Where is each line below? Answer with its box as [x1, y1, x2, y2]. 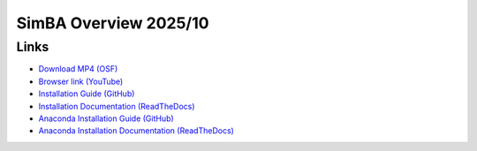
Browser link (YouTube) [38, 76, 124, 87]
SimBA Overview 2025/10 [16, 13, 209, 33]
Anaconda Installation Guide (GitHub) [38, 113, 174, 124]
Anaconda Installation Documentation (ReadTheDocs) [38, 125, 234, 136]
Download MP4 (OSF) [38, 64, 118, 74]
